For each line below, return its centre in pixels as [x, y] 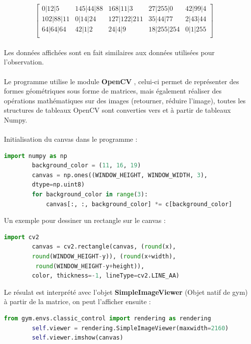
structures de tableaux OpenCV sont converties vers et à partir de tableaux [117, 110]
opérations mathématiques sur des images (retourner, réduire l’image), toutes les [125, 100]
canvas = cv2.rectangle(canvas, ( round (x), [104, 247]
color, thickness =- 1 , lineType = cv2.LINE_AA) [106, 276]
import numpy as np [36, 156]
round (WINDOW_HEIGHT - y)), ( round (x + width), [104, 256]
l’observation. [24, 62]
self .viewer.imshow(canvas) [78, 338]
